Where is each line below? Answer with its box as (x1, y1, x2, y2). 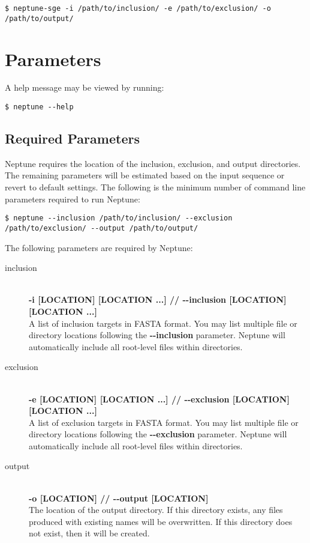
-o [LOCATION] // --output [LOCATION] (29, 491, 209, 504)
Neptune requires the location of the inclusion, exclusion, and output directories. (5, 157, 301, 169)
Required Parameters (5, 129, 140, 148)
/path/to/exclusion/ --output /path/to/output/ (5, 223, 198, 232)
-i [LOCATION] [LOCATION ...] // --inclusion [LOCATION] (29, 293, 287, 306)
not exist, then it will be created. (29, 527, 150, 539)
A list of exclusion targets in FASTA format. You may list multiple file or (29, 416, 299, 428)
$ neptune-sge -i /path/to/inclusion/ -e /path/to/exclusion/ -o (5, 4, 271, 13)
